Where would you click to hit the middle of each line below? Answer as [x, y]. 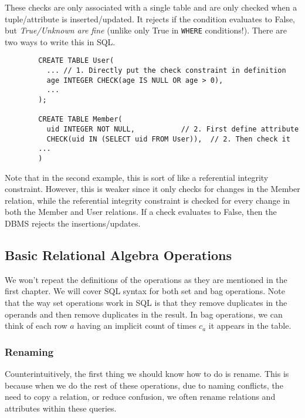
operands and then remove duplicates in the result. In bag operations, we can [144, 314]
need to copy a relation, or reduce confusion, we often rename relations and [140, 397]
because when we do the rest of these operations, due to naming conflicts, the [144, 385]
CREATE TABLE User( [76, 61]
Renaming [29, 351]
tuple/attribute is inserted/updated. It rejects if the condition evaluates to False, [150, 18]
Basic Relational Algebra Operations [118, 255]
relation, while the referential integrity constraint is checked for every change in [148, 200]
